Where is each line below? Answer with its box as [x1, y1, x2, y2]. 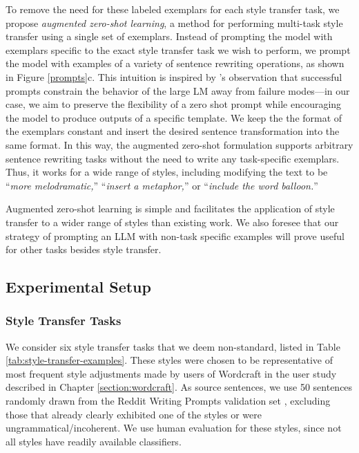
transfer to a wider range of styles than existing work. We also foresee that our [6, 214, 339, 229]
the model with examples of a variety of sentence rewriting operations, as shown [6, 56, 345, 71]
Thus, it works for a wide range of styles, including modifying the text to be [6, 165, 328, 179]
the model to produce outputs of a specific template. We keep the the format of [6, 110, 342, 124]
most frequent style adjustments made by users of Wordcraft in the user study [6, 366, 337, 380]
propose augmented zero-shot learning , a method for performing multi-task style [6, 15, 343, 30]
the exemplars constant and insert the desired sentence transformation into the [6, 124, 340, 138]
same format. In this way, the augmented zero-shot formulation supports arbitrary [6, 137, 353, 151]
